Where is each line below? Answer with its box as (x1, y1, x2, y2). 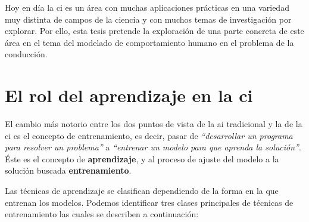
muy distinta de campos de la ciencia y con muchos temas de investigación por (5, 13, 292, 25)
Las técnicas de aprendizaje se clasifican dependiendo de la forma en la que (5, 184, 279, 197)
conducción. (5, 48, 48, 60)
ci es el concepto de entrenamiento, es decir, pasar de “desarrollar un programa (5, 129, 293, 141)
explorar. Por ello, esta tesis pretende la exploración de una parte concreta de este (5, 24, 304, 37)
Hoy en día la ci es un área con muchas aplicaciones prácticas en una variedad (5, 1, 289, 13)
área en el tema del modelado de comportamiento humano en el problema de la (5, 36, 294, 48)
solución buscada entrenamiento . (5, 164, 132, 177)
